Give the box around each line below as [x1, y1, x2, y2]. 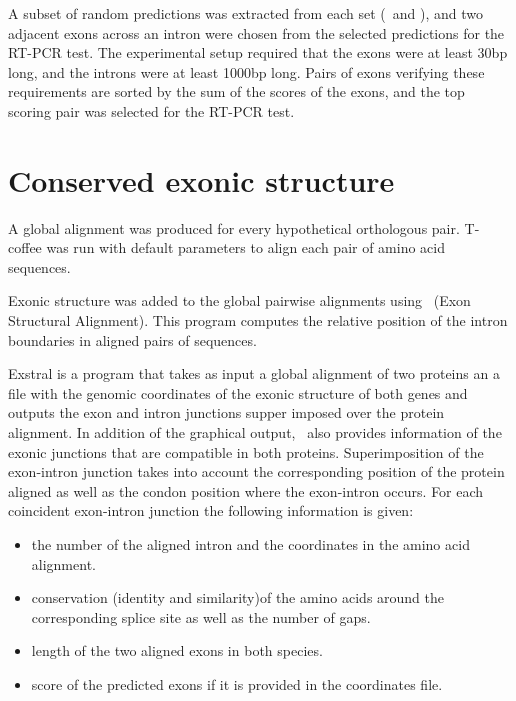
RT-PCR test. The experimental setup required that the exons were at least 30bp [8, 42, 508, 63]
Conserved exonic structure [8, 159, 395, 200]
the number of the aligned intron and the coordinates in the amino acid [31, 534, 470, 554]
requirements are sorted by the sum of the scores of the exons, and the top [8, 81, 465, 102]
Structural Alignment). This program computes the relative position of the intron [8, 310, 508, 331]
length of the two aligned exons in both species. [31, 640, 323, 661]
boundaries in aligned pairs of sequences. [8, 329, 257, 350]
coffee [8, 237, 42, 258]
